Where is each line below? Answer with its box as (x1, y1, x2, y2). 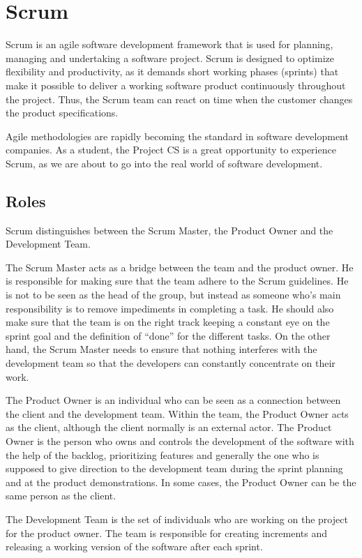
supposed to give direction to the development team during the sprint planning (6, 461, 343, 476)
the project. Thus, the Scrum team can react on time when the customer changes (6, 91, 353, 106)
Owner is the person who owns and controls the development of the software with (6, 433, 354, 448)
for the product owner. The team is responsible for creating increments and (6, 525, 328, 540)
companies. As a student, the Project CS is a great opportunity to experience (6, 142, 336, 157)
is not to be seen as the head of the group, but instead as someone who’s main (6, 287, 341, 302)
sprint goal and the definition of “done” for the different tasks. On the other (6, 328, 331, 342)
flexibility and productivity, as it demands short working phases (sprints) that (6, 64, 339, 79)
